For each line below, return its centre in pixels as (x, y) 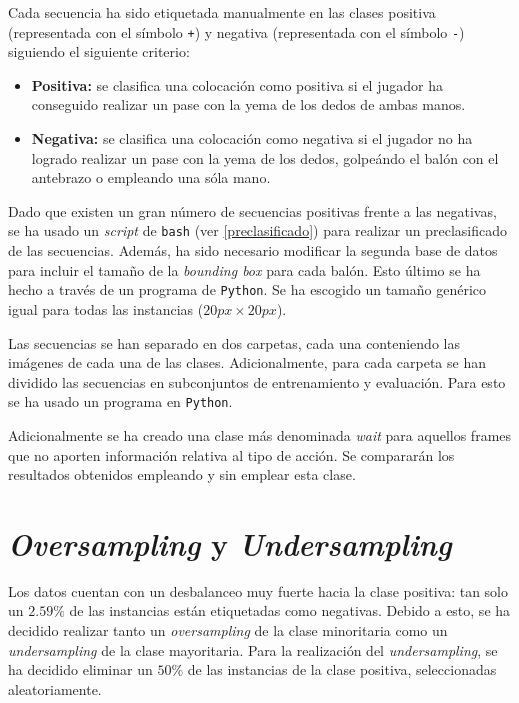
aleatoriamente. (55, 688)
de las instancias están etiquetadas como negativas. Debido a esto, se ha (290, 610)
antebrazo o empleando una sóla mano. (151, 177)
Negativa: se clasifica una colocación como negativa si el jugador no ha (252, 138)
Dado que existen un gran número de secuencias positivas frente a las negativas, (252, 210)
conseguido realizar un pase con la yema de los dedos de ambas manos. (248, 104)
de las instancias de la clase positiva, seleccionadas (342, 669)
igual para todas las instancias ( (106, 308)
